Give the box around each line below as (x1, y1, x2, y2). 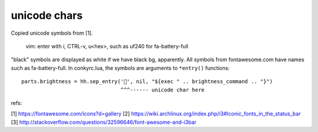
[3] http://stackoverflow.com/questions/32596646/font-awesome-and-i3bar (11, 118, 197, 126)
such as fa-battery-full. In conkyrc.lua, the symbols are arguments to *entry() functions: (11, 64, 230, 71)
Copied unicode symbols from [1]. (11, 29, 94, 37)
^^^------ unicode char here (120, 86, 205, 93)
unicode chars (11, 9, 83, 22)
